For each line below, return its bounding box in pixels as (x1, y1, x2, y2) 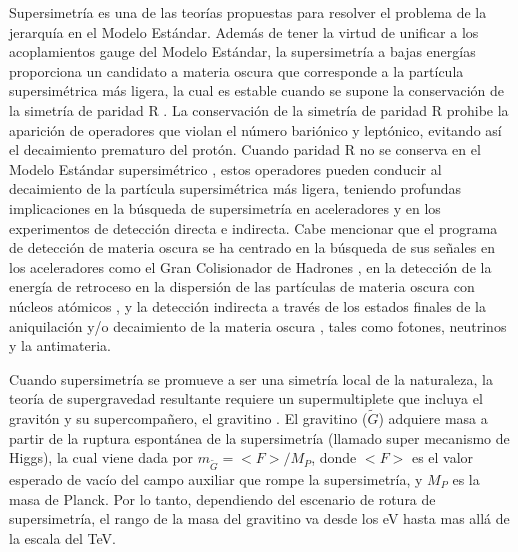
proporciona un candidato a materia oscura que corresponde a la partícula (9, 60, 464, 81)
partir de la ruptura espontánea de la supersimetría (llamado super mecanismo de (9, 427, 510, 448)
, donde (311, 447, 357, 468)
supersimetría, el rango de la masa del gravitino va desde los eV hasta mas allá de (9, 508, 510, 529)
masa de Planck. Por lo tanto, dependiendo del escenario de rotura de (9, 488, 436, 509)
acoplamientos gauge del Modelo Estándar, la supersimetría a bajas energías (9, 41, 476, 62)
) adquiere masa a (378, 408, 488, 429)
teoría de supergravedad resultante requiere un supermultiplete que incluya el (9, 388, 483, 409)
